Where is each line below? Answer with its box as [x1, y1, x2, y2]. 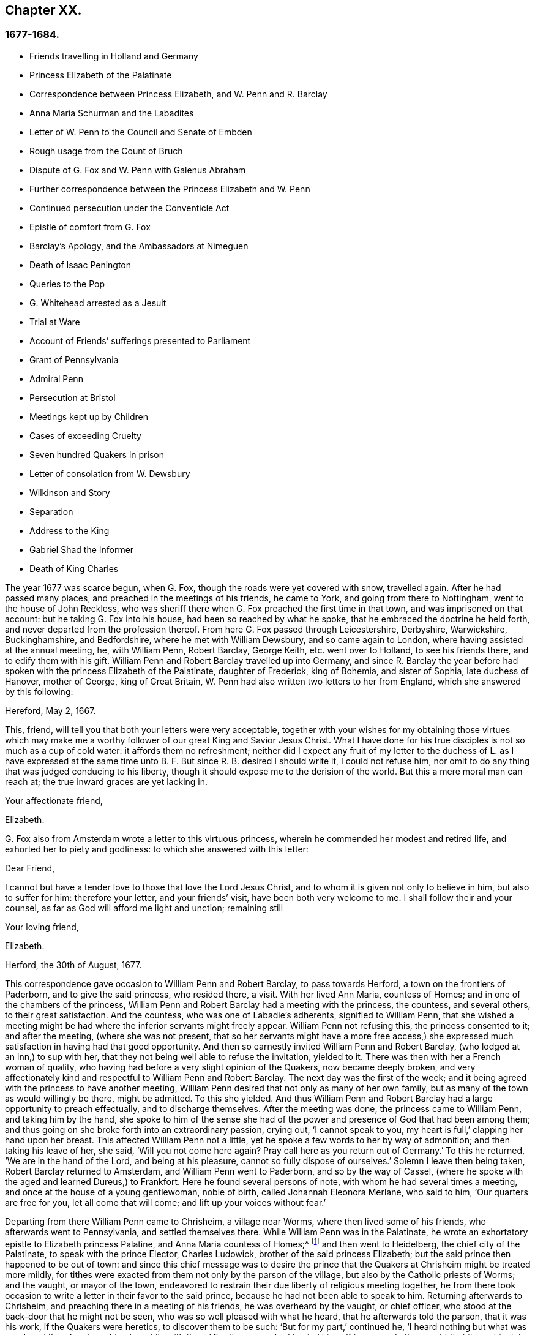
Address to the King [29, 525, 110, 536]
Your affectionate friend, [5, 795, 103, 806]
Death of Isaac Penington [29, 259, 132, 270]
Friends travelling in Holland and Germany [29, 50, 198, 61]
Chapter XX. [5, 2, 82, 18]
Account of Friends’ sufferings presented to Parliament [29, 335, 251, 346]
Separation [29, 506, 73, 517]
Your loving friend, [5, 921, 79, 932]
